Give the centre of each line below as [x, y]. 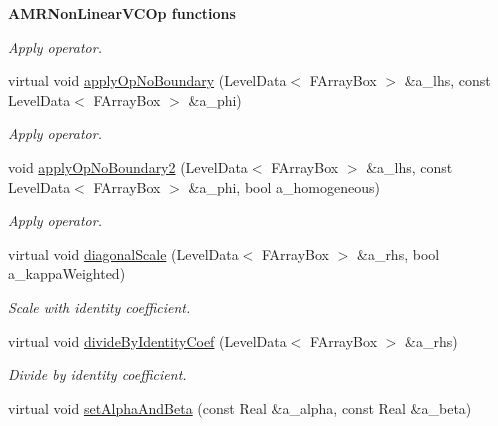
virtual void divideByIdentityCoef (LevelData [147, 340]
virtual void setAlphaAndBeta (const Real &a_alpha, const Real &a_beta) [240, 407]
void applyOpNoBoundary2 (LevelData [128, 166]
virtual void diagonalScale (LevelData [123, 253]
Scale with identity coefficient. [99, 306]
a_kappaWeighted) [67, 273]
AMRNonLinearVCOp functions [122, 13]
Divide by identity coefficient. [97, 374]
